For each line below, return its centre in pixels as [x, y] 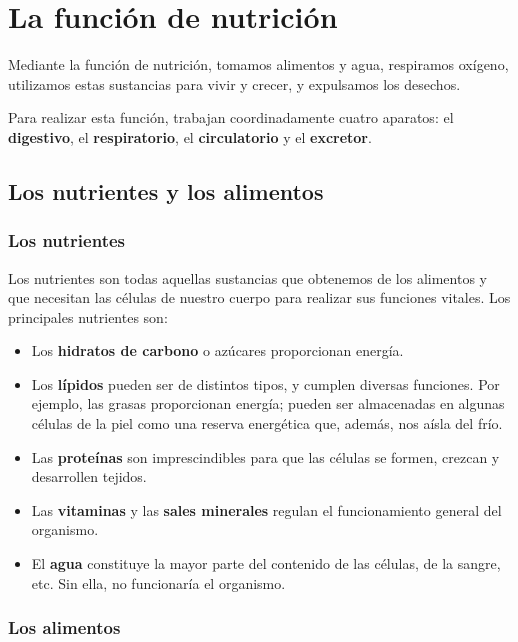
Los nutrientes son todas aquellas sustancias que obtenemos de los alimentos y [247, 277]
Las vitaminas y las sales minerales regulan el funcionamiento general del [266, 509]
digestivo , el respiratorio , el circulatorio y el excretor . [190, 136]
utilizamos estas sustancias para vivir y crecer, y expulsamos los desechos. [234, 83]
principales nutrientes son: [88, 316]
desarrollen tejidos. [89, 476]
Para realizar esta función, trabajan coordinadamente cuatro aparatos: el [231, 117]
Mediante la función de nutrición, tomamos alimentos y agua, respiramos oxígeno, [258, 64]
